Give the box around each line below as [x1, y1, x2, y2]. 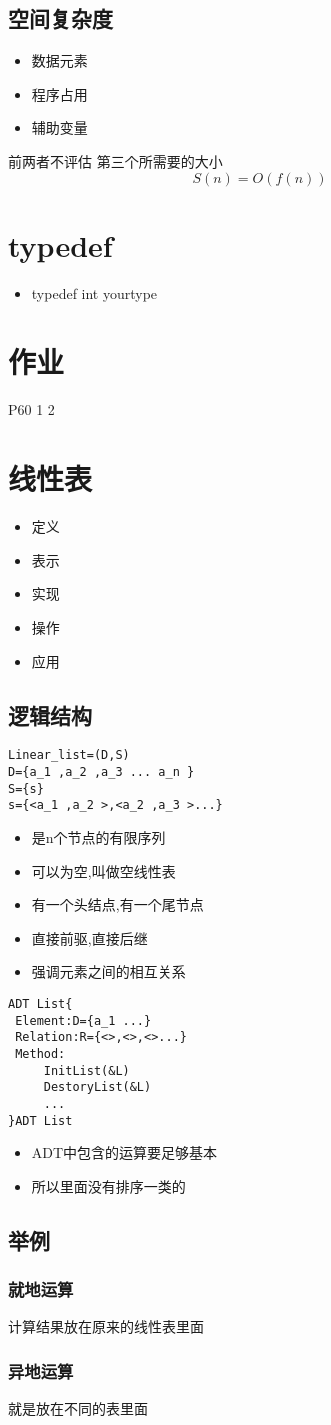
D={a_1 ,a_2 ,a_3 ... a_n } [8, 764, 195, 779]
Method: [15, 1046, 66, 1061]
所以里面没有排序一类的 [31, 1175, 186, 1196]
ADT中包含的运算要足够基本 [31, 1142, 218, 1163]
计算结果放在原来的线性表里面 [8, 1316, 204, 1337]
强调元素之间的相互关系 [31, 961, 186, 982]
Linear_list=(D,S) [8, 748, 130, 763]
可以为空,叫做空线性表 [31, 860, 176, 881]
